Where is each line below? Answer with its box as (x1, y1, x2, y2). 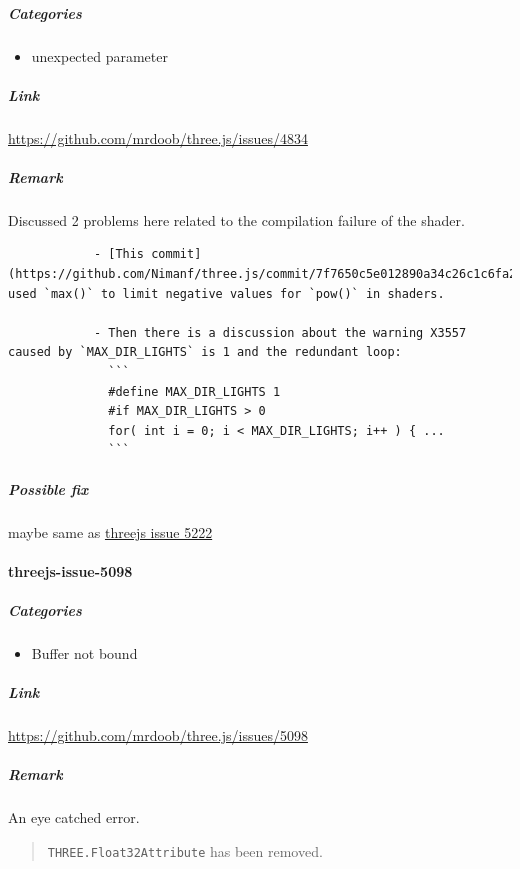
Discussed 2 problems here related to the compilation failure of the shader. (8, 209, 465, 230)
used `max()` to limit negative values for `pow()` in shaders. (8, 286, 445, 301)
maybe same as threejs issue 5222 (8, 521, 213, 542)
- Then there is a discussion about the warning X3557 (93, 325, 467, 340)
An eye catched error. (8, 807, 140, 828)
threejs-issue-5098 (8, 560, 133, 581)
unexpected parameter (31, 45, 168, 66)
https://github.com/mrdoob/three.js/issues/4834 (8, 127, 308, 148)
